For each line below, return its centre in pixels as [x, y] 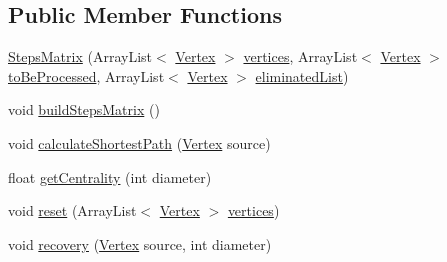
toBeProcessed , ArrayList [86, 75]
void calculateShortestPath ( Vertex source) [139, 142]
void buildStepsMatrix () [84, 109]
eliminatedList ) [302, 75]
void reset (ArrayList [72, 210]
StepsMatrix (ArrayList [80, 56]
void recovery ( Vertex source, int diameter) [140, 243]
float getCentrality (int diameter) [110, 176]
